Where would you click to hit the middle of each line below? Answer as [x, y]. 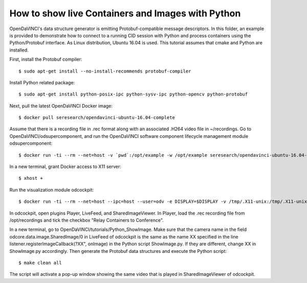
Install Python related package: [42, 82]
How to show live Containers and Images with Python [125, 13]
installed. [19, 50]
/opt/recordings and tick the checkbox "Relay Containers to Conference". [86, 220]
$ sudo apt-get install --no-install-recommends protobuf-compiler [105, 71]
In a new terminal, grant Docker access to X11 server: [65, 167]
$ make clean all [40, 263]
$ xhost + [31, 178]
